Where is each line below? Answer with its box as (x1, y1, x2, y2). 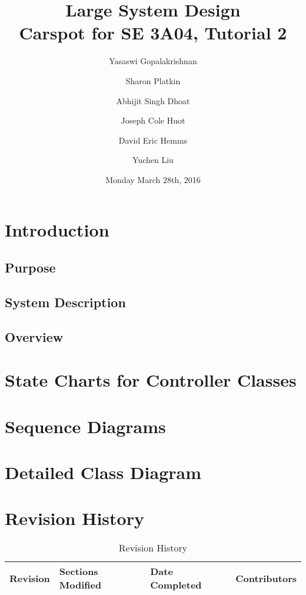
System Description (5, 292, 126, 311)
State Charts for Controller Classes (5, 368, 297, 392)
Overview (5, 327, 64, 345)
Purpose (5, 258, 56, 277)
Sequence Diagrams (5, 414, 166, 438)
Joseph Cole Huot (121, 114, 185, 127)
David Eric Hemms (118, 134, 188, 146)
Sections (59, 564, 98, 579)
